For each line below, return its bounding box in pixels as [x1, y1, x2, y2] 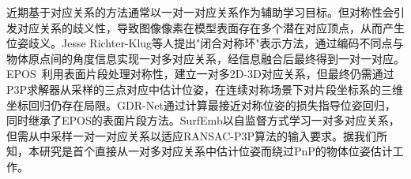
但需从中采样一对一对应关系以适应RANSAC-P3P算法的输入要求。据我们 [6, 127, 377, 144]
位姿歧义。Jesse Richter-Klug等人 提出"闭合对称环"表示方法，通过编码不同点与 [6, 35, 404, 51]
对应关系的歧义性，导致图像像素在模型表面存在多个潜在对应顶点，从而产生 [17, 19, 405, 35]
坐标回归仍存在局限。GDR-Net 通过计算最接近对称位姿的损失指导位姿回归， [6, 96, 396, 113]
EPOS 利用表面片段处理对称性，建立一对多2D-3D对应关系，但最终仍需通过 [6, 65, 394, 82]
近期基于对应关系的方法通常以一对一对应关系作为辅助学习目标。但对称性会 [6, 4, 394, 20]
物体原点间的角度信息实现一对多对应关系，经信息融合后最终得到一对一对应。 [6, 50, 405, 66]
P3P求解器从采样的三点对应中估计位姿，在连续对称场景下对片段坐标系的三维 [6, 80, 404, 97]
